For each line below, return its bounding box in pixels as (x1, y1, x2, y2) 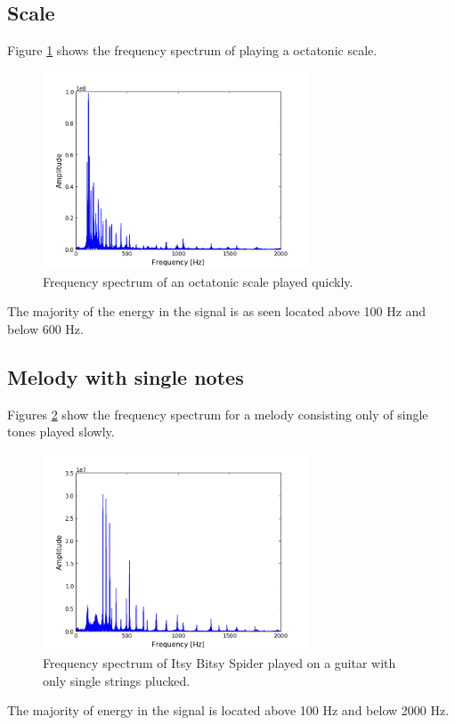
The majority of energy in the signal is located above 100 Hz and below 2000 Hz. (7, 701, 450, 720)
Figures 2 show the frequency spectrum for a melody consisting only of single (7, 404, 428, 423)
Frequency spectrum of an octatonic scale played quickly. (43, 272, 353, 290)
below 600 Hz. (7, 320, 84, 338)
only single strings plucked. (43, 671, 191, 689)
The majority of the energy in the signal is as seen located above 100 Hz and (7, 302, 427, 321)
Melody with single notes (7, 363, 244, 391)
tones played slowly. (7, 422, 115, 441)
